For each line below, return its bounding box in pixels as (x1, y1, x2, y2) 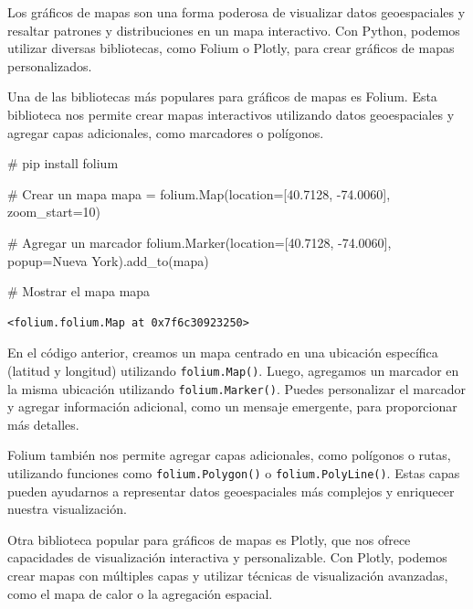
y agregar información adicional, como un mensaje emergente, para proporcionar (7, 397, 457, 416)
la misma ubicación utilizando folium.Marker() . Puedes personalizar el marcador (7, 379, 466, 398)
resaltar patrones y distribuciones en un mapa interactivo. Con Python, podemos (7, 20, 460, 39)
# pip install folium (7, 154, 119, 173)
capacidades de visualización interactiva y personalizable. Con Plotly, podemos (7, 548, 447, 567)
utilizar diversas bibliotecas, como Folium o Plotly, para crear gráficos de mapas (7, 38, 455, 58)
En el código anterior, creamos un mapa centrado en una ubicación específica (7, 343, 438, 362)
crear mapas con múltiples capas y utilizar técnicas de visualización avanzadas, (7, 566, 448, 585)
